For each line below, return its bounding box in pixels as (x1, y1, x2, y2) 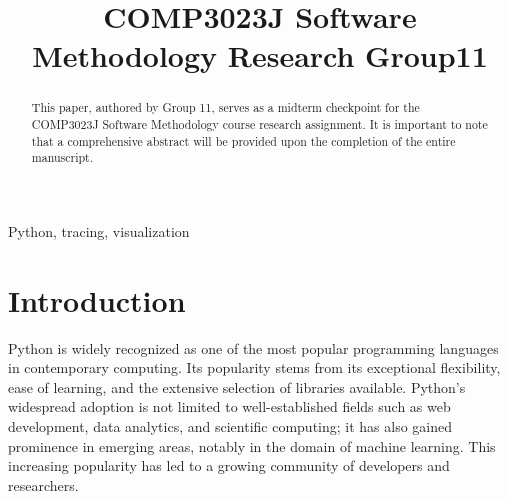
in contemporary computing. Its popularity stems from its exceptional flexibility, (8, 357, 501, 378)
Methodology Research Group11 (32, 35, 488, 76)
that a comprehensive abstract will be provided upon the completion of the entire (31, 132, 456, 149)
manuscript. (31, 149, 94, 166)
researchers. (8, 474, 79, 495)
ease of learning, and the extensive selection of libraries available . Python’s (8, 376, 466, 397)
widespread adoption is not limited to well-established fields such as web (8, 396, 451, 417)
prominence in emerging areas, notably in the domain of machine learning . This (8, 435, 496, 456)
